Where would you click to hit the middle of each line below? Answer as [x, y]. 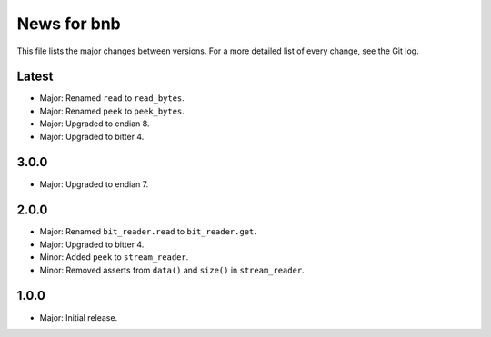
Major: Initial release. [79, 317]
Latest [35, 77]
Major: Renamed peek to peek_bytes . [112, 111]
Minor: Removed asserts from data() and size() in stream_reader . [172, 270]
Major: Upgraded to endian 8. [95, 124]
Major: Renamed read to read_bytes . [112, 98]
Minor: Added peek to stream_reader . [114, 257]
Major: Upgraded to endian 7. [94, 184]
